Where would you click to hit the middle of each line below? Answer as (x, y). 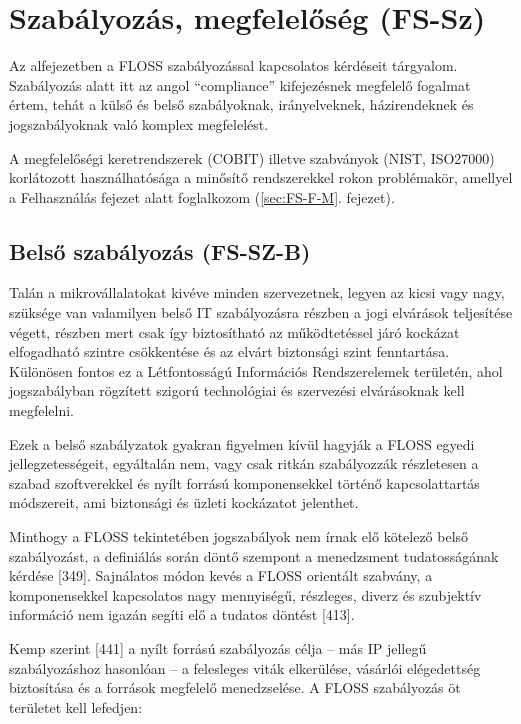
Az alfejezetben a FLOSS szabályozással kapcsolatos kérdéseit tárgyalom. (233, 65)
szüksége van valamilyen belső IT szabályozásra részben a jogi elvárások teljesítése (261, 312)
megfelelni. (41, 410)
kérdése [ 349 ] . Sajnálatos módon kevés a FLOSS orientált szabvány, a (221, 575)
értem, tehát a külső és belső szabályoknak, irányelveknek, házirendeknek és (241, 104)
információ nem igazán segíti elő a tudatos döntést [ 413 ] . (182, 614)
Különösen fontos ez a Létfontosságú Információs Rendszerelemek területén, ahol (256, 370)
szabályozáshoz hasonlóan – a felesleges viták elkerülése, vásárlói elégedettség (245, 667)
